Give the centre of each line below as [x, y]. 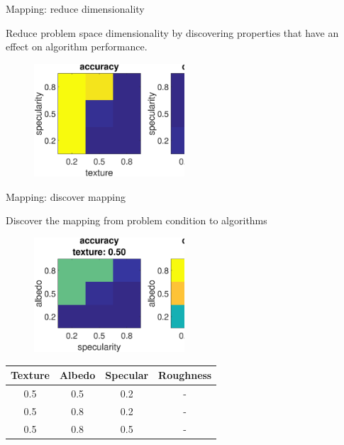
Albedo [77, 375]
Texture [30, 375]
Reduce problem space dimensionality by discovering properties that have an [172, 32]
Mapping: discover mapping [66, 196]
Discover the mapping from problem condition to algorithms [137, 220]
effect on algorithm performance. [77, 46]
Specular [127, 375]
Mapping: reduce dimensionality [75, 9]
